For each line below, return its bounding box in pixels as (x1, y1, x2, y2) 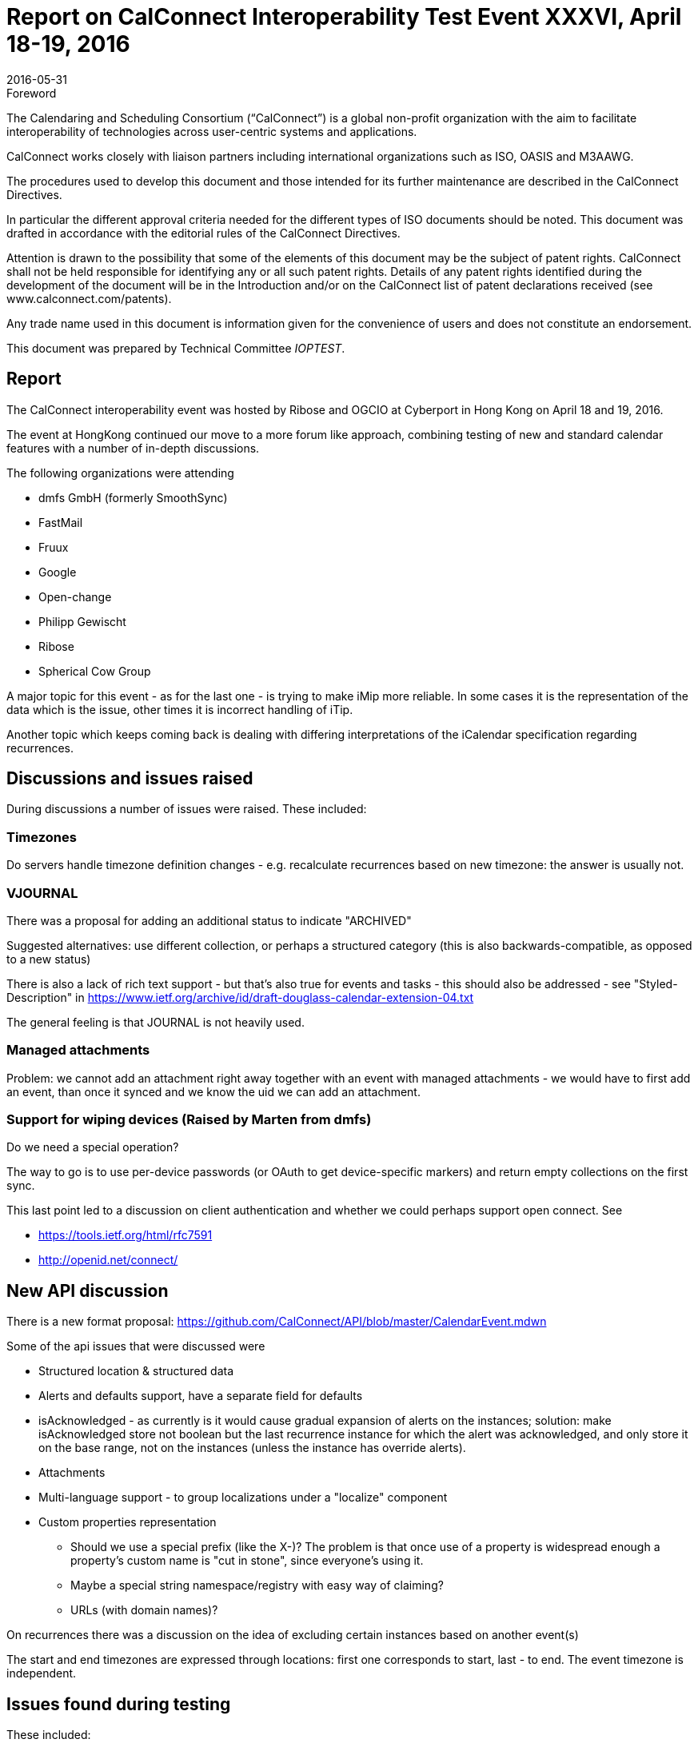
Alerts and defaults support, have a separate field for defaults (38, 1389, 363, 1403)
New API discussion (6, 1280, 169, 1301)
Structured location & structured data (38, 1364, 234, 1378)
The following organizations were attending (6, 465, 234, 480)
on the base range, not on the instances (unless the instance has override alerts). (38, 1441, 466, 1455)
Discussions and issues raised (6, 768, 253, 789)
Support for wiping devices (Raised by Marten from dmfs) (6, 1111, 372, 1128)
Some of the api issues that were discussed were (6, 1339, 265, 1354)
